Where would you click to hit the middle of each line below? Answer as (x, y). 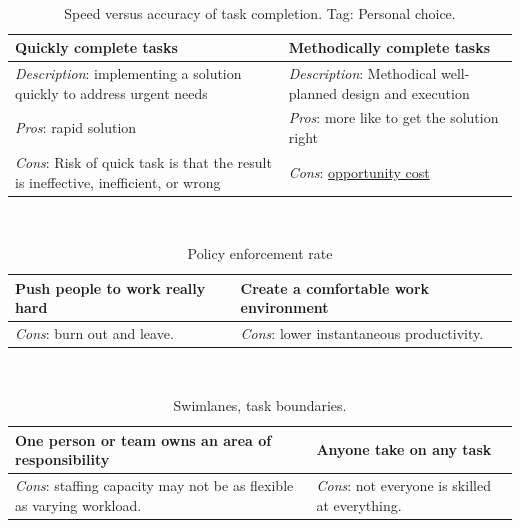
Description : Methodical (362, 73)
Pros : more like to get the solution (393, 117)
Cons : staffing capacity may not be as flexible (154, 484)
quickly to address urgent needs (111, 92)
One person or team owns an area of (143, 439)
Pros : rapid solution (76, 127)
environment (284, 307)
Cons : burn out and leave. (94, 333)
